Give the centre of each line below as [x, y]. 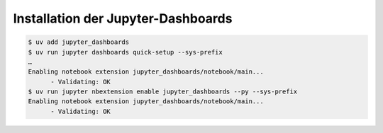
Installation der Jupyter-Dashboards [123, 18]
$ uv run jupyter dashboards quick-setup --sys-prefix [125, 52]
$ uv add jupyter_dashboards [79, 42]
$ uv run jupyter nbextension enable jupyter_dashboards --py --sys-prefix [163, 92]
